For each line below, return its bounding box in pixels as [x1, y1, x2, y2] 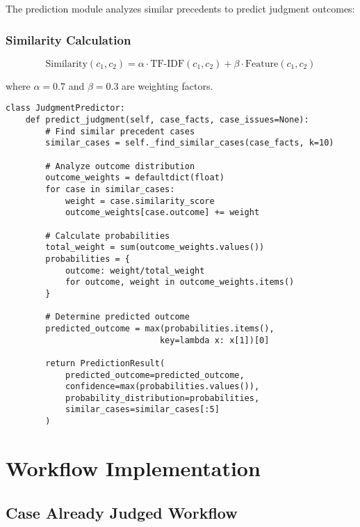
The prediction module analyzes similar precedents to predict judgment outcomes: [6, 1, 355, 15]
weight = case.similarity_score [65, 196, 215, 206]
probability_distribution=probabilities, [65, 393, 260, 403]
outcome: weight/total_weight [65, 265, 205, 276]
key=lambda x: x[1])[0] [159, 335, 270, 345]
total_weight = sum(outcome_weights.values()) [45, 242, 265, 253]
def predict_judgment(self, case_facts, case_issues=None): [25, 115, 309, 125]
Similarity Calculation [6, 31, 131, 48]
